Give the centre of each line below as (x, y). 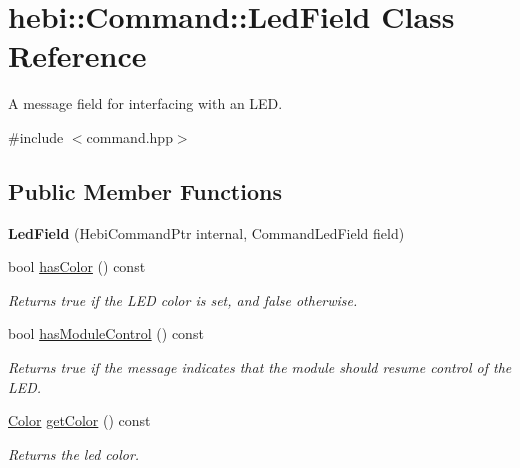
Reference (77, 55)
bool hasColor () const (77, 266)
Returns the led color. (74, 453)
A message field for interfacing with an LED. (145, 103)
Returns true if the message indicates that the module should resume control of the (260, 367)
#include (36, 136)
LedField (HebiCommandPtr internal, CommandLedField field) (206, 232)
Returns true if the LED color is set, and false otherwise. (183, 299)
